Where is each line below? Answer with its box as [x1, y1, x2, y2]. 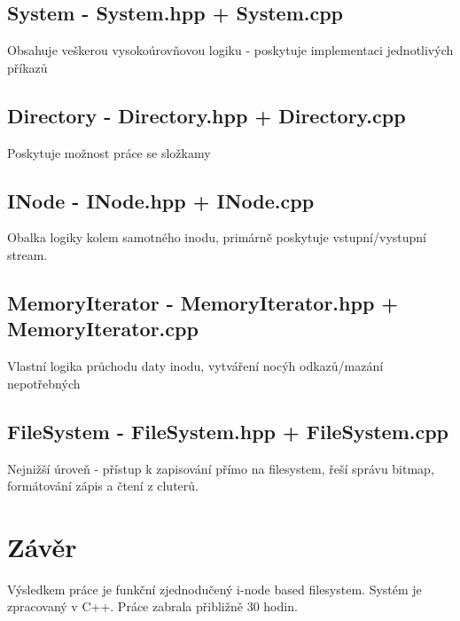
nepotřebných [7, 373, 81, 392]
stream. [7, 245, 48, 263]
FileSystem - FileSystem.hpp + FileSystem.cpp [7, 417, 449, 444]
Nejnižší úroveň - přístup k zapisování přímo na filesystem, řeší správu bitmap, [7, 459, 434, 477]
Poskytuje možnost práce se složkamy [7, 143, 211, 161]
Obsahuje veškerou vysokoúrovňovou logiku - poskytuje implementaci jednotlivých [7, 41, 454, 59]
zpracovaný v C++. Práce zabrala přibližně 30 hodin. [7, 597, 298, 616]
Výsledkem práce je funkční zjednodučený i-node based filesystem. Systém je [7, 579, 422, 598]
